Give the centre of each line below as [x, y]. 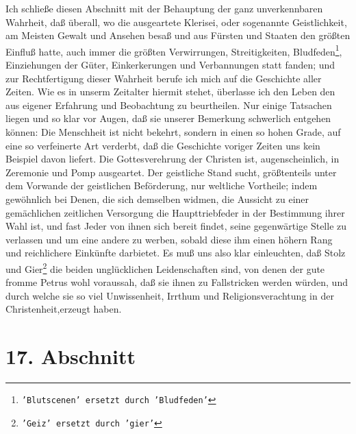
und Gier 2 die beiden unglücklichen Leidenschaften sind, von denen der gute [165, 267]
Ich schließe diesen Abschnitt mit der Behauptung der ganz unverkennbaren [164, 8]
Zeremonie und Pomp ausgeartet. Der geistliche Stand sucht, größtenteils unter [171, 172]
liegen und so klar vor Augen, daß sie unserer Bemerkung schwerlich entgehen [168, 118]
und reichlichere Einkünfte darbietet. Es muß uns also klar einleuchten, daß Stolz [176, 253]
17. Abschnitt [71, 356]
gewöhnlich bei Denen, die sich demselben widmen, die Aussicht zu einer [157, 198]
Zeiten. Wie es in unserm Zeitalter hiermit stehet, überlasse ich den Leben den [170, 92]
